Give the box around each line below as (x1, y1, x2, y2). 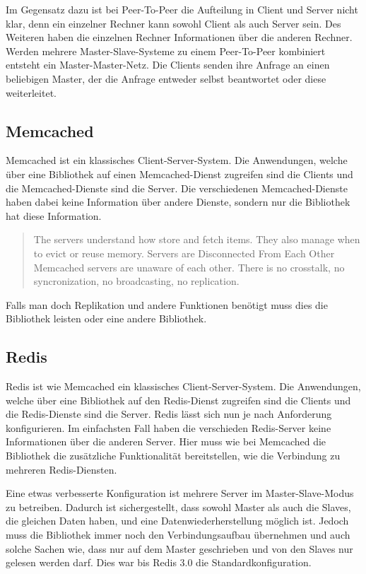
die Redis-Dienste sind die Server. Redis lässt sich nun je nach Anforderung (6, 406, 332, 421)
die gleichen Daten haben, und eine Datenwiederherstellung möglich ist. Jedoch (6, 513, 349, 528)
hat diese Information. (6, 208, 102, 223)
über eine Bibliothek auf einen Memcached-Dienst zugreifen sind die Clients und (6, 166, 353, 181)
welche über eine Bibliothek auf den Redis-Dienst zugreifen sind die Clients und (6, 392, 351, 407)
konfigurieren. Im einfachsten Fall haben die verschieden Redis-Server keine (6, 420, 331, 435)
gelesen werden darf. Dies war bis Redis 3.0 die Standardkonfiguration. (6, 555, 312, 570)
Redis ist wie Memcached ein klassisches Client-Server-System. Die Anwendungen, (6, 379, 361, 394)
